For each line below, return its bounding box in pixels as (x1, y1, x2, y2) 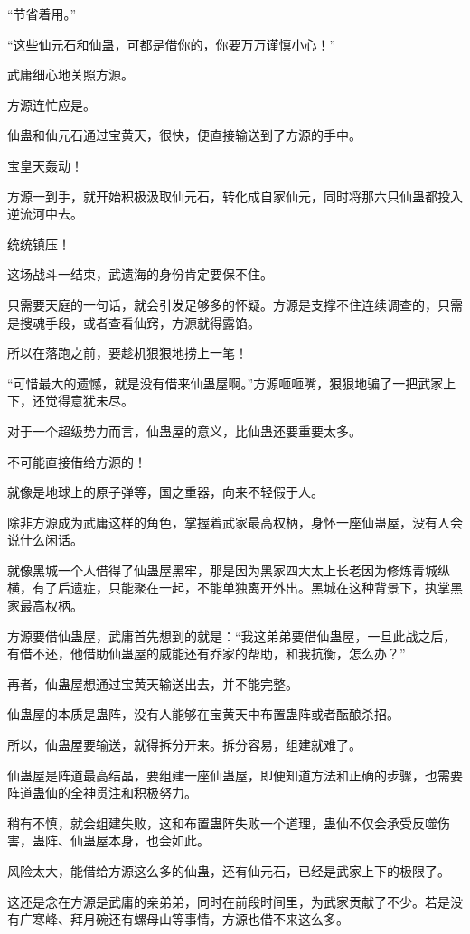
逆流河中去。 (7, 204, 83, 223)
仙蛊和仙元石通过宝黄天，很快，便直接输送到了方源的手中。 (7, 126, 362, 145)
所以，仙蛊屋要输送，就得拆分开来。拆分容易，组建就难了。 (7, 735, 362, 754)
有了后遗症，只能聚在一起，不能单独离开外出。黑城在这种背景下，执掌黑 (32, 578, 463, 597)
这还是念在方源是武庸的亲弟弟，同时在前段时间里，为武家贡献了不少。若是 (7, 892, 450, 911)
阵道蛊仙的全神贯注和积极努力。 (7, 783, 197, 802)
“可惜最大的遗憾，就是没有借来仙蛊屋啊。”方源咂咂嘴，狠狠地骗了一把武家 (7, 373, 444, 392)
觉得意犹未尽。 (44, 391, 134, 410)
